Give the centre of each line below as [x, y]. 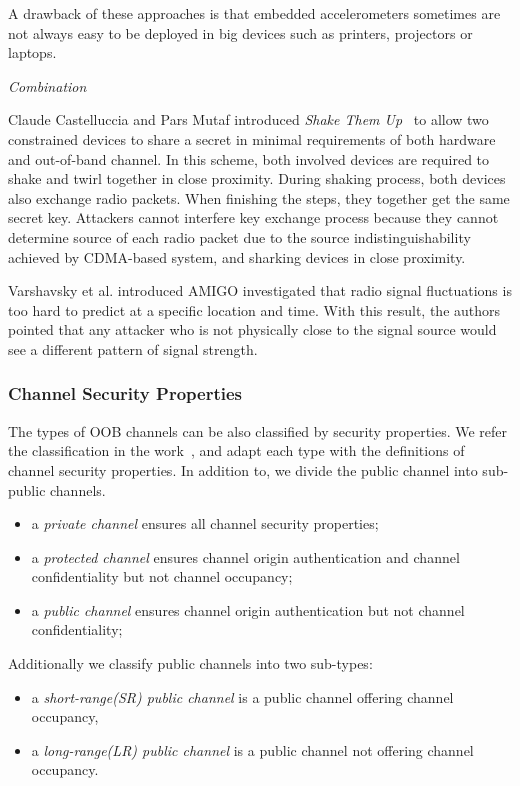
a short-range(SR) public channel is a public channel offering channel [242, 696]
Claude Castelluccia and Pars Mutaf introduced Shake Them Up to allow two [248, 119]
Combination [47, 85]
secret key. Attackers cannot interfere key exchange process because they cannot [253, 217]
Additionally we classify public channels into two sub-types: [190, 663]
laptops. [32, 52]
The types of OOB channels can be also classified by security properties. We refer [258, 430]
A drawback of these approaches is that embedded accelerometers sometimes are [254, 13]
